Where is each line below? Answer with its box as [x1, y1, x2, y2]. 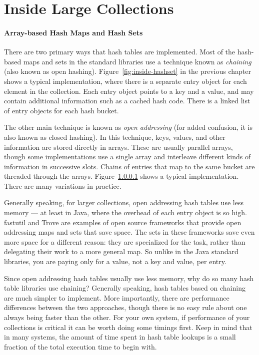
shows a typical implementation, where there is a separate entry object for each [4, 75, 247, 86]
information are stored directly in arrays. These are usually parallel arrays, [4, 141, 233, 152]
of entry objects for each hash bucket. [4, 105, 119, 115]
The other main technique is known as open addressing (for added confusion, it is [4, 122, 253, 132]
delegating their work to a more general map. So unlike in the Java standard [4, 246, 238, 257]
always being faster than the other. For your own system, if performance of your [4, 312, 250, 323]
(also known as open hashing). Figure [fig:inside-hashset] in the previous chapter [4, 66, 251, 76]
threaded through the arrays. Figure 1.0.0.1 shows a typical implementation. [4, 171, 239, 181]
